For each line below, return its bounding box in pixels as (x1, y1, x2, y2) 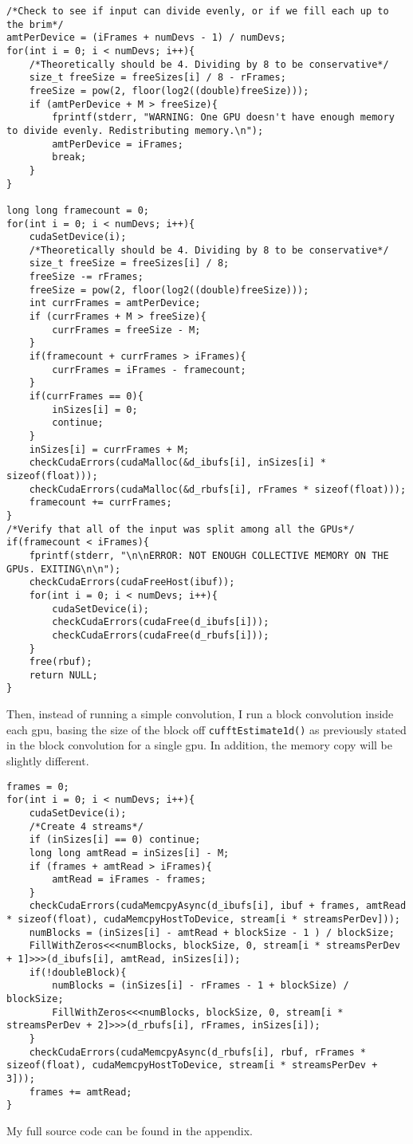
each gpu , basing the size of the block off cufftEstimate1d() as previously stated (6, 721, 407, 737)
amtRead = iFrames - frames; (52, 874, 206, 886)
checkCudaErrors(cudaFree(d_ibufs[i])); (52, 616, 269, 628)
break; (52, 151, 87, 163)
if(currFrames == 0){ (29, 391, 144, 403)
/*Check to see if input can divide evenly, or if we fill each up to (6, 6, 389, 17)
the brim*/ (6, 18, 64, 30)
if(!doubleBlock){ (29, 966, 127, 978)
